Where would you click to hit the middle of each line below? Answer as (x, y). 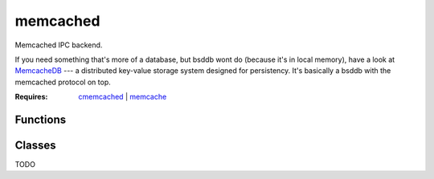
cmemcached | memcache (123, 97)
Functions (41, 119)
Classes (35, 145)
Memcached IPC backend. (59, 45)
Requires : (31, 97)
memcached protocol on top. (63, 82)
